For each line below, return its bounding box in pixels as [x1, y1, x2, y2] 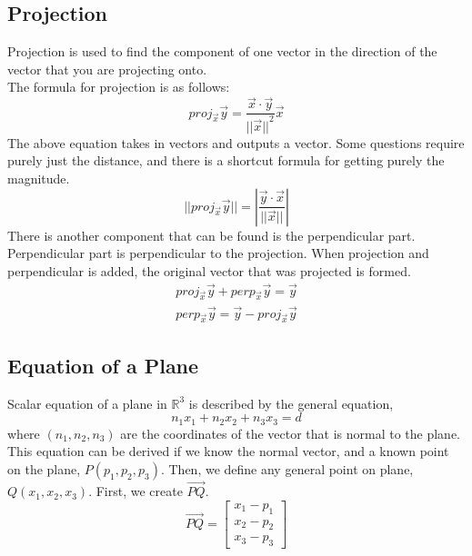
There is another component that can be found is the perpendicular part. [7, 225, 416, 244]
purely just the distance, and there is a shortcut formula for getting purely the [7, 151, 445, 170]
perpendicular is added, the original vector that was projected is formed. [7, 261, 411, 280]
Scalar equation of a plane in [7, 393, 167, 412]
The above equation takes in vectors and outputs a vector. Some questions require [7, 133, 465, 152]
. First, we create [88, 482, 183, 501]
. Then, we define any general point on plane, [160, 459, 414, 478]
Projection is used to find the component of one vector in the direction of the [7, 42, 437, 61]
